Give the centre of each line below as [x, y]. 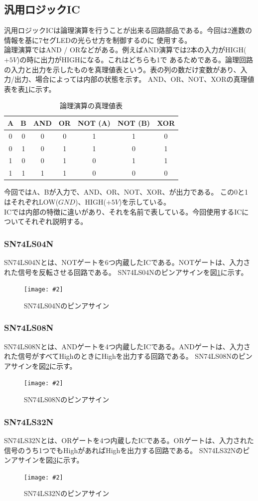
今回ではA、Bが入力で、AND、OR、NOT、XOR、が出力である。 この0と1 [126, 192]
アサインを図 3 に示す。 [47, 460]
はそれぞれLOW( [31, 202]
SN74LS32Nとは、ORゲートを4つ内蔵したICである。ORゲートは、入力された [129, 440]
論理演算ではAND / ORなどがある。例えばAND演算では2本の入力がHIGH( [125, 50]
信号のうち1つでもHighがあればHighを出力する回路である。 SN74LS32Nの [124, 450]
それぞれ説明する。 [56, 221]
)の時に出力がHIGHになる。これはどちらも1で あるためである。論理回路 [135, 59]
